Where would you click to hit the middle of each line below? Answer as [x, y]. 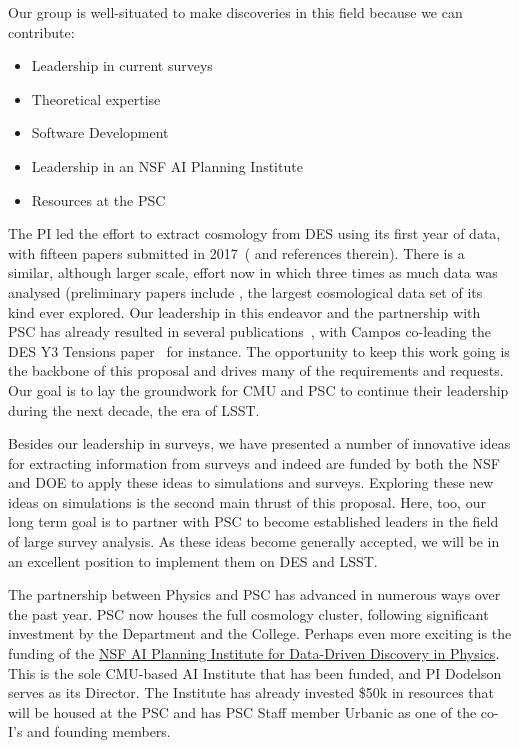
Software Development [100, 132]
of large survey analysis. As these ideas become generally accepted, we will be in [254, 541]
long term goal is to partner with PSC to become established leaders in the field [253, 521]
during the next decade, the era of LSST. [134, 409]
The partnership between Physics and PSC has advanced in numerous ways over [254, 594]
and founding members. [99, 731]
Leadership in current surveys [122, 65]
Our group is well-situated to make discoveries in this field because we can [235, 12]
